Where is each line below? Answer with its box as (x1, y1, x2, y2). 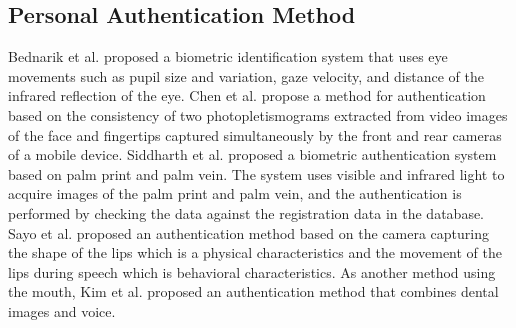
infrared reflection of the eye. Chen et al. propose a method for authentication (8, 85, 486, 106)
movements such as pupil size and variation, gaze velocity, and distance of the (8, 65, 484, 86)
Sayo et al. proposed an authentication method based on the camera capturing (8, 222, 489, 243)
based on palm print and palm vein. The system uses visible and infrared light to (8, 163, 505, 184)
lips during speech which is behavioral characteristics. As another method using (8, 261, 496, 282)
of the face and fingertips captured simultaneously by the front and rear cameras (8, 124, 502, 145)
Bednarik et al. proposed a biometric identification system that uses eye (8, 46, 448, 67)
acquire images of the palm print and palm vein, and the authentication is (8, 183, 462, 204)
